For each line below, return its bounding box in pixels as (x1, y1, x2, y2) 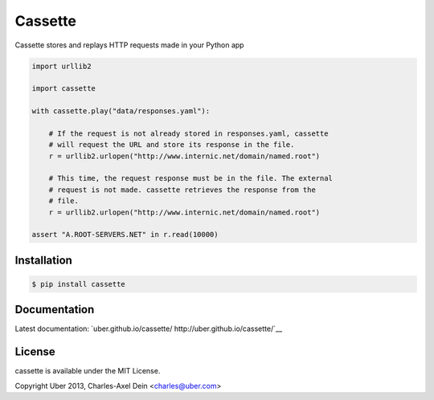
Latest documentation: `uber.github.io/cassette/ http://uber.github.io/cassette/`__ (14, 324, 283, 333)
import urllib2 (31, 61, 92, 71)
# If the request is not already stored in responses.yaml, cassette (48, 129, 329, 138)
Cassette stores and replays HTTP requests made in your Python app (14, 40, 244, 50)
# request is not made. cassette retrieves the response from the (48, 185, 317, 194)
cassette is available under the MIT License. (14, 366, 161, 376)
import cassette (31, 84, 96, 93)
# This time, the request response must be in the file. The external (48, 173, 334, 183)
